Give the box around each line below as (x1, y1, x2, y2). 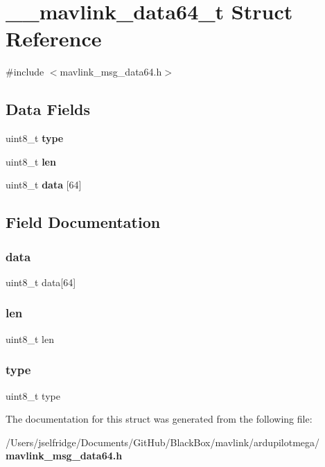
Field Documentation (6, 211, 161, 233)
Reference (6, 24, 102, 53)
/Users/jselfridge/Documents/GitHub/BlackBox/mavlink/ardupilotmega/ (6, 434, 320, 449)
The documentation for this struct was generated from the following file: (6, 412, 313, 426)
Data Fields (6, 98, 91, 120)
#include (6, 64, 44, 79)
